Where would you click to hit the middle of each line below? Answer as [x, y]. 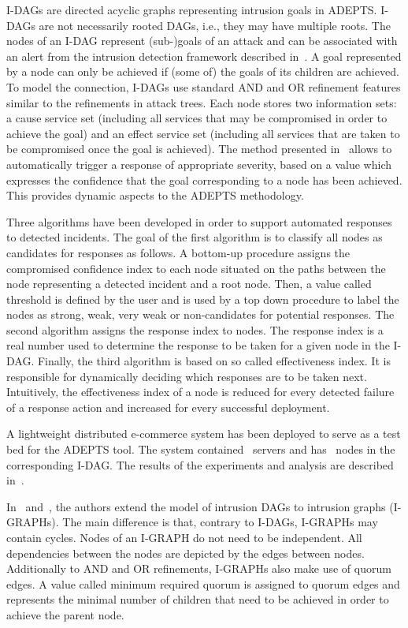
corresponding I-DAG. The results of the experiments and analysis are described [200, 464]
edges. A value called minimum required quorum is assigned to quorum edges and [203, 583]
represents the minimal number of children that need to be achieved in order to [198, 599]
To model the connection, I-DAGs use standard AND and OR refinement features [204, 86]
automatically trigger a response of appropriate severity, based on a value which [199, 164]
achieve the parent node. [65, 614]
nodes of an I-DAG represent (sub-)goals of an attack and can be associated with [202, 41]
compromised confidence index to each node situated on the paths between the [196, 268]
